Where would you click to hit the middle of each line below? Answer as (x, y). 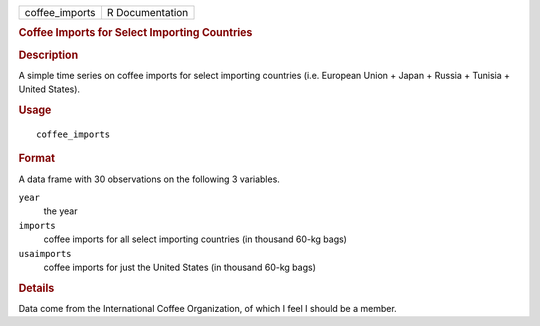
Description (48, 55)
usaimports (45, 253)
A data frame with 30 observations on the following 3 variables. (149, 179)
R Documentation (147, 12)
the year (60, 211)
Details (36, 288)
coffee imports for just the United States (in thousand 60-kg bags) (180, 267)
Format (36, 158)
